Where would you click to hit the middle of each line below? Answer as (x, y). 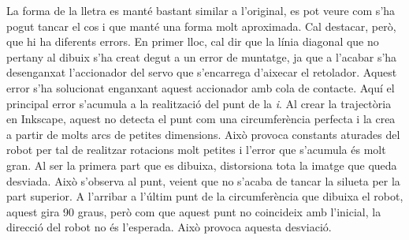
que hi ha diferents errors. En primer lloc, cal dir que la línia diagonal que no (193, 41)
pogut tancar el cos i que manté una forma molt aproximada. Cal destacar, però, (201, 26)
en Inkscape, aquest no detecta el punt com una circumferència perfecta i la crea (201, 119)
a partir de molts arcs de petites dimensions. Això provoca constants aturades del (203, 134)
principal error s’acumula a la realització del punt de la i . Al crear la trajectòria (199, 103)
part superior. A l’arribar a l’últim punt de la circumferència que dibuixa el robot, (205, 196)
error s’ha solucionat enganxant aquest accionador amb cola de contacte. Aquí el (201, 87)
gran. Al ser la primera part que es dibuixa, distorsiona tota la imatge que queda (202, 165)
